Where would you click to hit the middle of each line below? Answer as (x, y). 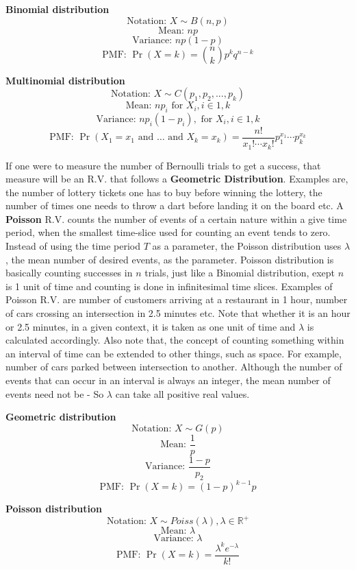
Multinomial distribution (65, 80)
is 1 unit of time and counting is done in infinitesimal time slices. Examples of (169, 286)
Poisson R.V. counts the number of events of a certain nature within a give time (176, 218)
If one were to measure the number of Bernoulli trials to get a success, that (163, 165)
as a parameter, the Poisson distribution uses (247, 246)
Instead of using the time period (73, 246)
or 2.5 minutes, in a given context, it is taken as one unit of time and (151, 326)
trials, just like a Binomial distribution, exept (240, 273)
